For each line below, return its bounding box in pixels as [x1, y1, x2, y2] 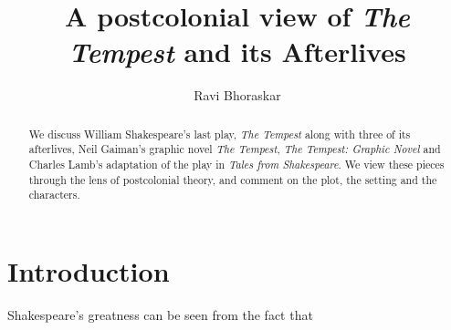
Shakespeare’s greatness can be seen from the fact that [7, 304, 313, 324]
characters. [28, 187, 80, 202]
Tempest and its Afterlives [68, 33, 406, 71]
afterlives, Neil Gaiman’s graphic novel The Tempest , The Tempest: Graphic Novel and [28, 141, 441, 157]
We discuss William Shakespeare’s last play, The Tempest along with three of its [28, 126, 411, 141]
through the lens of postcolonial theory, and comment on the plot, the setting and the [28, 171, 437, 187]
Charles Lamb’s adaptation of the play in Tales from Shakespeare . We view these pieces [28, 157, 445, 172]
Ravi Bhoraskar [194, 86, 281, 105]
